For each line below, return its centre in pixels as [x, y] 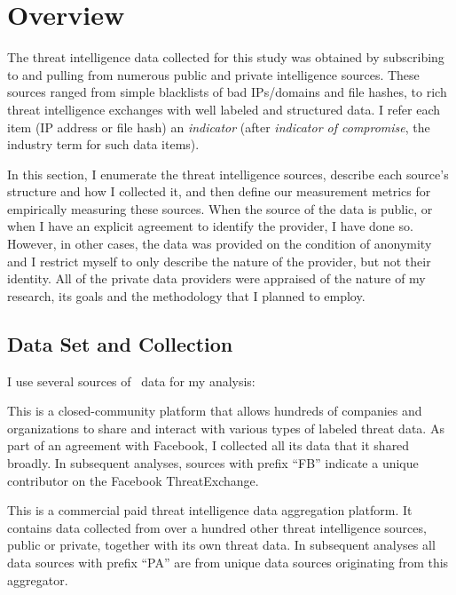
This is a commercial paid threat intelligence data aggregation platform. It [210, 510]
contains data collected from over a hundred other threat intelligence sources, [217, 527]
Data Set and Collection [120, 343]
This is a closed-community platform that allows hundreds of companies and [215, 411]
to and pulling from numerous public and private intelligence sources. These [213, 74]
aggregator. [38, 579]
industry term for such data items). [103, 144]
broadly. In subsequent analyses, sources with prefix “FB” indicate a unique [213, 463]
